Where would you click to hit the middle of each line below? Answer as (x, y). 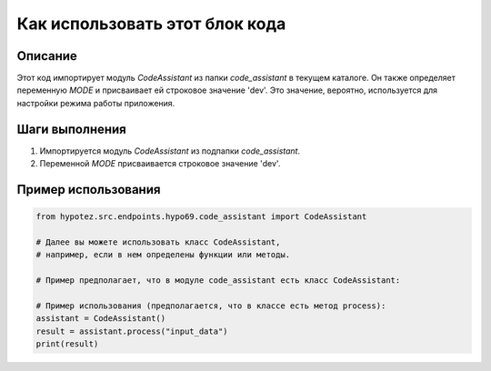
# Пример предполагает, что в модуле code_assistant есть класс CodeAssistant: (218, 281)
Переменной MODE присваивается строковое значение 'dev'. (160, 164)
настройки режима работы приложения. (96, 103)
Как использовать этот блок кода (151, 24)
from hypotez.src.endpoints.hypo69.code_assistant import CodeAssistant (201, 217)
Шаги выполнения (71, 129)
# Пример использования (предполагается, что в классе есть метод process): (211, 306)
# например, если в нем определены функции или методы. (163, 255)
